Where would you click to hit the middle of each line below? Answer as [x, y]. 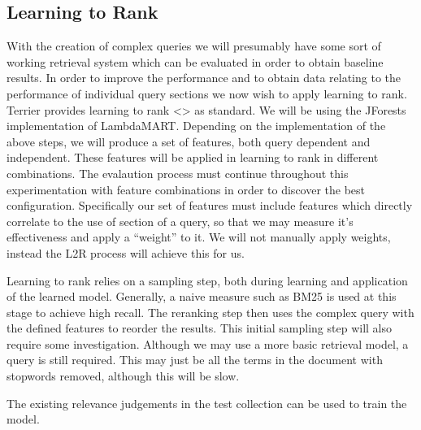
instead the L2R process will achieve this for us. [126, 252]
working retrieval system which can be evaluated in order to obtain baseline [195, 61]
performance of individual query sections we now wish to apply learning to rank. [207, 93]
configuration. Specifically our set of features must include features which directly [210, 205]
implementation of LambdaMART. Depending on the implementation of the [196, 126]
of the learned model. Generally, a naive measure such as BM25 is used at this [202, 296]
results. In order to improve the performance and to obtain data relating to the [204, 78]
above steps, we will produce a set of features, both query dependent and [189, 141]
